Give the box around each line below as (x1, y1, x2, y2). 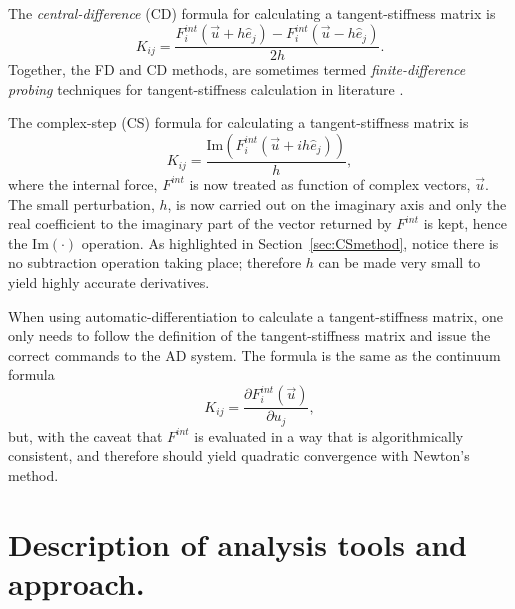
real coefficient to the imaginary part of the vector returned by (8, 213, 392, 234)
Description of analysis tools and (8, 523, 468, 564)
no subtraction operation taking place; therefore (8, 252, 302, 273)
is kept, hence (423, 213, 507, 234)
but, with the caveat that (8, 425, 163, 446)
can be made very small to (318, 252, 481, 273)
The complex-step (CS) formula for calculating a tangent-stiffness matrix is (8, 112, 469, 133)
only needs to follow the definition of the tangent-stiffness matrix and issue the (8, 325, 491, 346)
